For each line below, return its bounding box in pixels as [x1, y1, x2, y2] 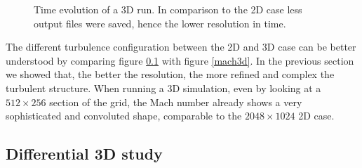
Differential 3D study [6, 143, 163, 164]
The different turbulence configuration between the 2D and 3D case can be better [6, 39, 356, 54]
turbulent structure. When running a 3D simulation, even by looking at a [6, 80, 321, 95]
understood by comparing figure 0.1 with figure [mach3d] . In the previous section [6, 53, 354, 67]
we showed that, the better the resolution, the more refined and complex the [6, 67, 335, 82]
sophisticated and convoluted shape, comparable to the [6, 108, 242, 123]
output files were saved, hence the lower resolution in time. [34, 15, 286, 30]
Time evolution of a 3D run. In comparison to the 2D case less [34, 2, 302, 16]
